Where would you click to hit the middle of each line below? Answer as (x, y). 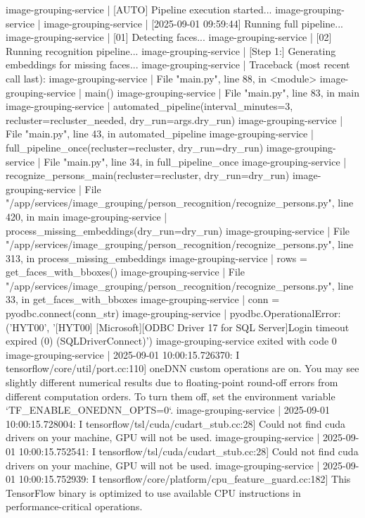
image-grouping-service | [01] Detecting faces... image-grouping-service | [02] (169, 37)
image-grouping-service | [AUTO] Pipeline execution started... (139, 9)
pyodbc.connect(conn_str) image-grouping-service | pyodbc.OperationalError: (173, 313)
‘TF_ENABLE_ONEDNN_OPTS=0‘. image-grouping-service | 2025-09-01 (168, 410)
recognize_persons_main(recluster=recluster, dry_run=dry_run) (148, 175)
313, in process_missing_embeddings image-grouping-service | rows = (156, 258)
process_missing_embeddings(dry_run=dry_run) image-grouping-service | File (178, 230)
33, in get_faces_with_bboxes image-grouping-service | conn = (143, 299)
